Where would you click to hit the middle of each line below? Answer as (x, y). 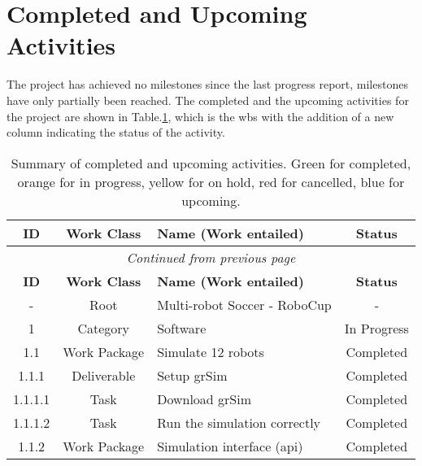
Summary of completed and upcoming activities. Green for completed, (211, 163)
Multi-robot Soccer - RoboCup (244, 304)
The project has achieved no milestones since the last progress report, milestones (207, 84)
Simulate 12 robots (211, 351)
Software (182, 328)
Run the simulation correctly (239, 422)
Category (104, 328)
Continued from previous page (211, 257)
